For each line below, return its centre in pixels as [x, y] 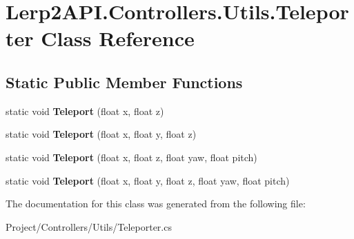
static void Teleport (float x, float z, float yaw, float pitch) [131, 157]
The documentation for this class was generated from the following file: [156, 204]
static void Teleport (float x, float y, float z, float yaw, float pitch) [148, 180]
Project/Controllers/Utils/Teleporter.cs [89, 226]
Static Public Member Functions [124, 82]
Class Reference [118, 38]
